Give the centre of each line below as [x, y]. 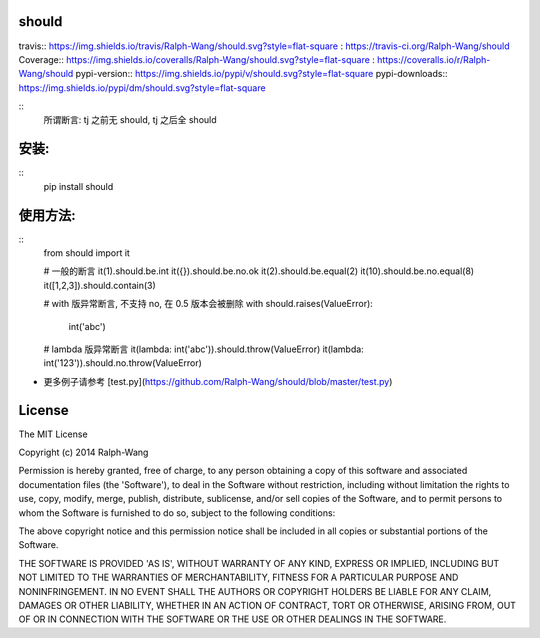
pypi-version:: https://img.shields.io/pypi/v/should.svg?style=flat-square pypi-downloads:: [261, 74]
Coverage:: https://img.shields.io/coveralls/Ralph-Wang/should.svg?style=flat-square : [196, 59]
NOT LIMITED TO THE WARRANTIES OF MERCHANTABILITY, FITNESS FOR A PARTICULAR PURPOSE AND [238, 577]
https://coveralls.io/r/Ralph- [433, 59]
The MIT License [53, 434]
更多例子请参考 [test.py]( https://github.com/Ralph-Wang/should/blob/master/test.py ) [218, 381]
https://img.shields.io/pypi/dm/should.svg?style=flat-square [142, 87]
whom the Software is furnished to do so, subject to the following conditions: [177, 512]
